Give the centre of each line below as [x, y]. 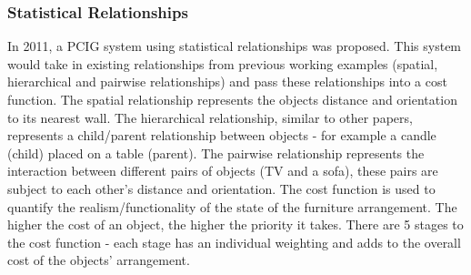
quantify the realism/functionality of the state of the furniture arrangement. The [232, 206]
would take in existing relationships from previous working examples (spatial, [223, 63]
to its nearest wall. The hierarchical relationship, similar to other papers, [210, 117]
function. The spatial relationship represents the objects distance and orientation [232, 99]
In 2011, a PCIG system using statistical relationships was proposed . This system [235, 46]
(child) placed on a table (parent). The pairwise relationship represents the [216, 153]
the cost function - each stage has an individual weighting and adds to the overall [234, 242]
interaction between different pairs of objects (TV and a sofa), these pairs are [223, 171]
